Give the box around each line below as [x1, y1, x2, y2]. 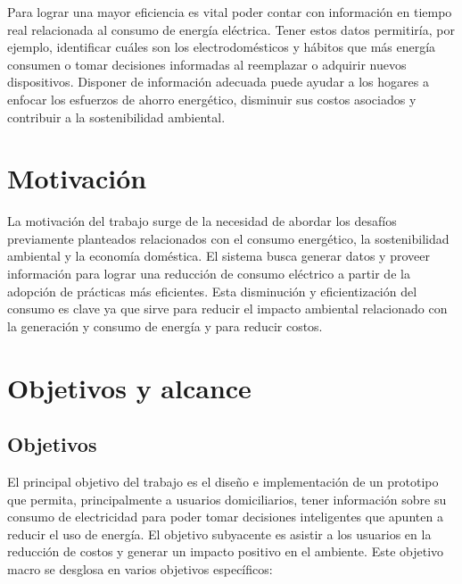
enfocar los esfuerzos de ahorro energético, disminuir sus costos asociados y [7, 89, 417, 108]
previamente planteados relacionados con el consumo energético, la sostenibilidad [7, 229, 450, 247]
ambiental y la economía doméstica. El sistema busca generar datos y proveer [7, 246, 430, 265]
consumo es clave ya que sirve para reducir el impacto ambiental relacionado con [7, 299, 448, 318]
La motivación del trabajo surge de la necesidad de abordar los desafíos [7, 212, 397, 230]
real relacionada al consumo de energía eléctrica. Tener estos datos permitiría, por [7, 20, 455, 38]
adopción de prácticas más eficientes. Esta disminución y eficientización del [7, 281, 417, 300]
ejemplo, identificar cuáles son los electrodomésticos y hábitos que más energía [7, 38, 436, 56]
